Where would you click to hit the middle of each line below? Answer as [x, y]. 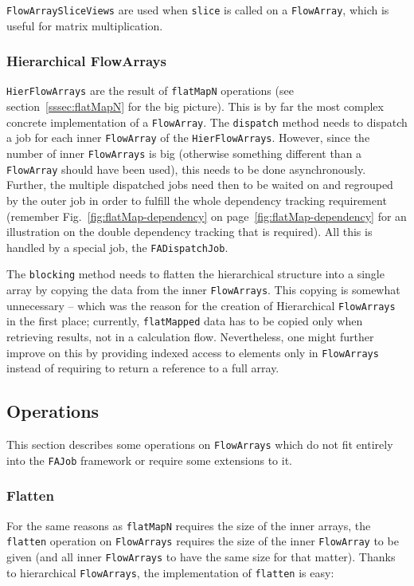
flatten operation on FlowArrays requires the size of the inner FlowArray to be [203, 541]
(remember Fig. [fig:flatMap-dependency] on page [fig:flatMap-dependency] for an [207, 216]
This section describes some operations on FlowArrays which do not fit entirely [200, 444]
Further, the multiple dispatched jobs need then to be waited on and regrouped [200, 185]
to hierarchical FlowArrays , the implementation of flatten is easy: [170, 572]
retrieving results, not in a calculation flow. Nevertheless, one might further [190, 336]
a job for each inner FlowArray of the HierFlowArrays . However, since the [188, 138]
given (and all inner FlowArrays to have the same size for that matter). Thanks [201, 556]
